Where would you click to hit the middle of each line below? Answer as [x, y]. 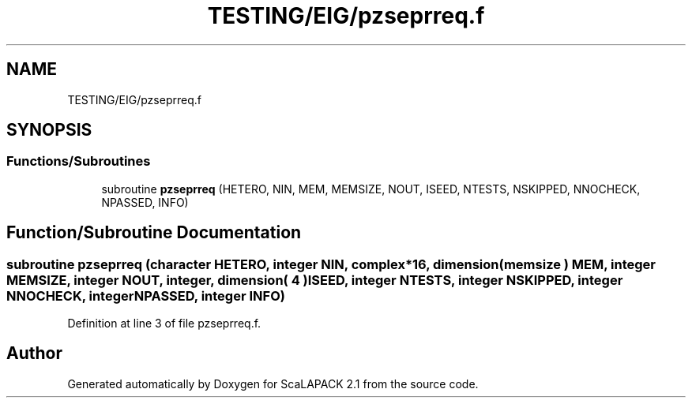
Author [34, 353]
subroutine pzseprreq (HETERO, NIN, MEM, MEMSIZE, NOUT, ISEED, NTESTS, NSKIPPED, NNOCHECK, [371, 189]
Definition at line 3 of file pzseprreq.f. [164, 324]
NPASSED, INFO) [145, 202]
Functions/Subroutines [79, 161]
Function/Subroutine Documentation [154, 233]
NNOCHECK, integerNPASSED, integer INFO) [146, 296]
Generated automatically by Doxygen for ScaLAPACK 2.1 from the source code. [273, 383]
